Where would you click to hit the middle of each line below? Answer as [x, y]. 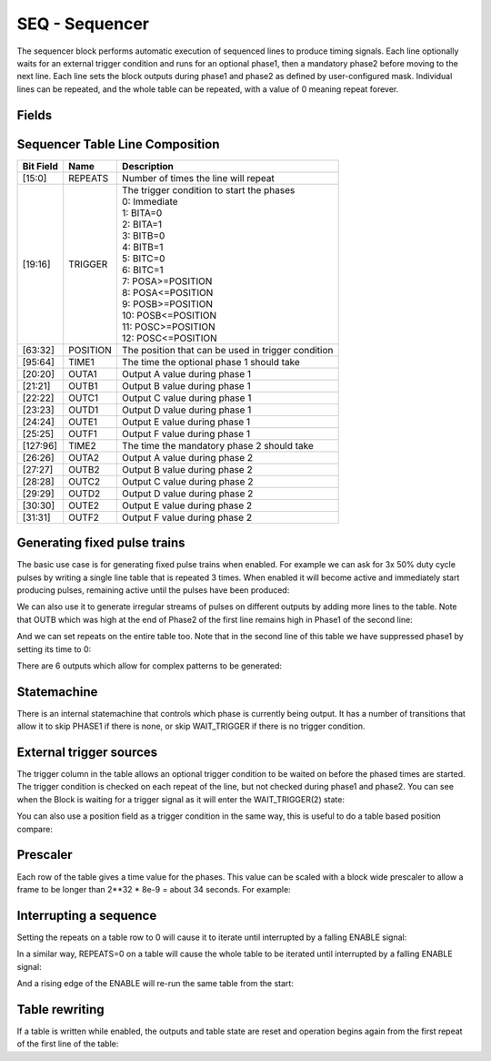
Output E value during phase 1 [186, 422]
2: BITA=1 [142, 224]
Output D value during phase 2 [187, 494]
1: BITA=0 [142, 212]
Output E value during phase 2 [187, 505]
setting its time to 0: [54, 649]
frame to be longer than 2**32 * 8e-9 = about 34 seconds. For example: [154, 889]
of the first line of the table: [68, 1044]
